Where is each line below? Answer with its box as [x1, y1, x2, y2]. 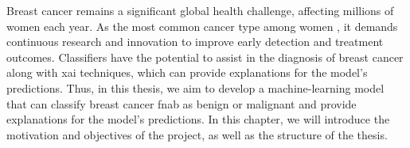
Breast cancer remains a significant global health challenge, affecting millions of [6, 2, 394, 18]
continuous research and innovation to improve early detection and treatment [6, 33, 384, 50]
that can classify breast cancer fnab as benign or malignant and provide [6, 95, 357, 112]
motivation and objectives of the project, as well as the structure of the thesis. [6, 126, 388, 142]
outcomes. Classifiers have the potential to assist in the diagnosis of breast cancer [6, 48, 404, 65]
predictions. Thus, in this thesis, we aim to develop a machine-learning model [6, 79, 385, 96]
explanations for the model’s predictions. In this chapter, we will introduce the [6, 111, 390, 127]
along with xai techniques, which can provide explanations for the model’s [6, 64, 368, 81]
